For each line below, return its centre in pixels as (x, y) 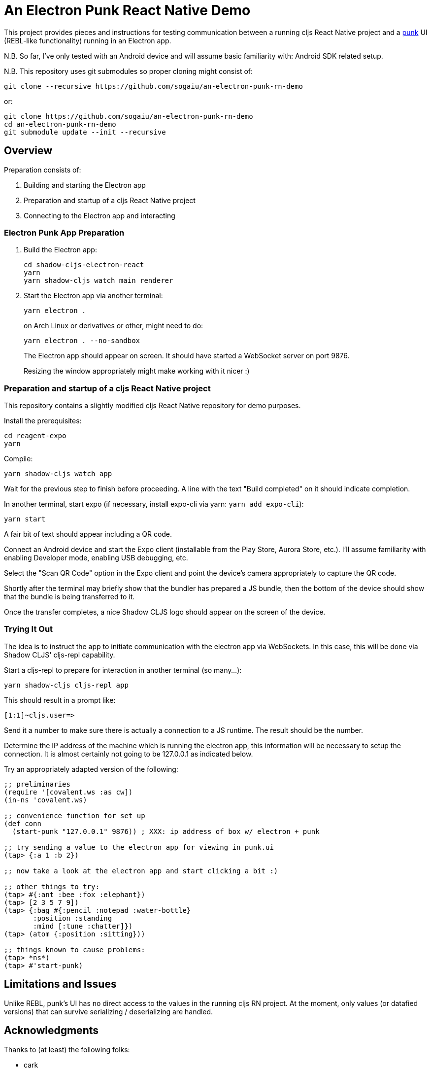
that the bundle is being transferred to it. (69, 597)
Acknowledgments (51, 1031)
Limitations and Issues (60, 984)
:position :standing (73, 918)
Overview (28, 151)
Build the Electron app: (60, 250)
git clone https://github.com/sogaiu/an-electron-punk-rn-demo (129, 116)
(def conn (23, 823)
